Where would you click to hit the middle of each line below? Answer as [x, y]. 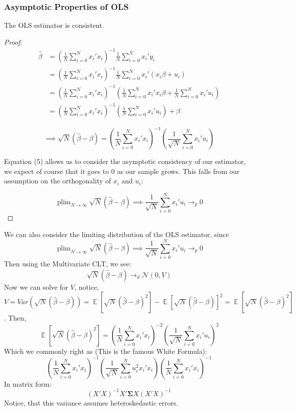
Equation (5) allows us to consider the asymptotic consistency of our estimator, [125, 161]
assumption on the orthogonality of [58, 181]
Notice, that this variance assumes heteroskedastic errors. [91, 402]
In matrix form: [28, 383]
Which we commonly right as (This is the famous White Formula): [106, 351]
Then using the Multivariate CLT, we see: [68, 264]
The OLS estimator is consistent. [54, 25]
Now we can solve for [36, 287]
